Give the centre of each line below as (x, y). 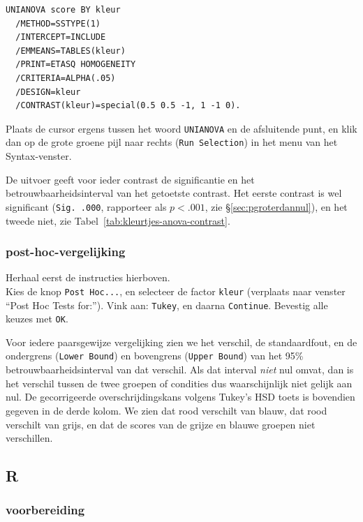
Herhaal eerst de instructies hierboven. (88, 277)
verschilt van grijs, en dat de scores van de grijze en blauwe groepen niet (161, 424)
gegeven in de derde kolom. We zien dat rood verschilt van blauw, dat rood (166, 410)
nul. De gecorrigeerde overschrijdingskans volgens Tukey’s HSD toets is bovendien (180, 397)
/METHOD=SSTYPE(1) (58, 23)
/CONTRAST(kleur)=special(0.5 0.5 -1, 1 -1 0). (128, 106)
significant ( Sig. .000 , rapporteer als (86, 206)
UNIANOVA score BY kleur (63, 10)
